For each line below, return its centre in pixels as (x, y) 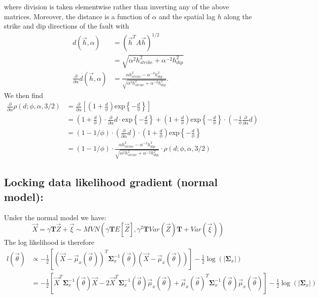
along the (238, 16)
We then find (24, 95)
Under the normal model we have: (55, 217)
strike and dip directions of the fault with (67, 26)
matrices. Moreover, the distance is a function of (77, 16)
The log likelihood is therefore (49, 242)
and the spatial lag (187, 16)
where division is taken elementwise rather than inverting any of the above (117, 6)
